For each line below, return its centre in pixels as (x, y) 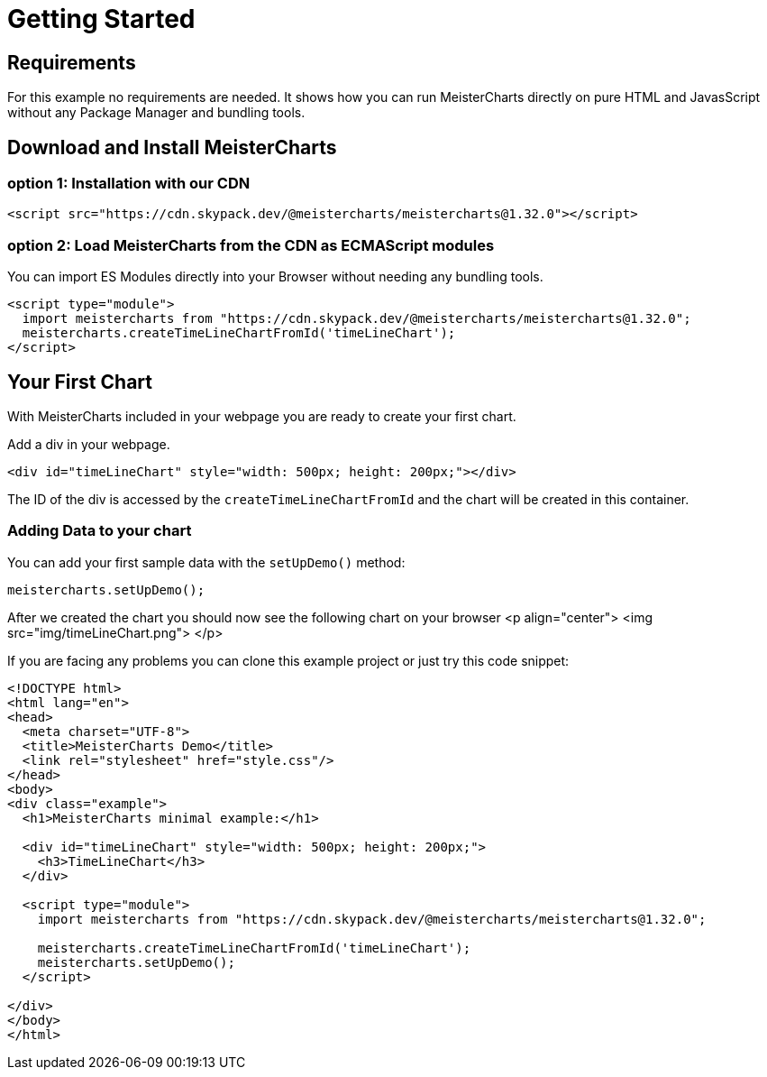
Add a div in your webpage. (89, 444)
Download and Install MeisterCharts (172, 147)
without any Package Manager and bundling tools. (156, 113)
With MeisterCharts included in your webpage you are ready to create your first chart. (262, 416)
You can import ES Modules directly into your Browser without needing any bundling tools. (275, 277)
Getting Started (101, 19)
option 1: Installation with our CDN (129, 184)
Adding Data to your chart (100, 531)
